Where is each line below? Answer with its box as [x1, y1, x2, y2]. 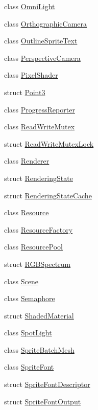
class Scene [4, 276, 39, 286]
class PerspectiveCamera [4, 52, 81, 63]
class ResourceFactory [4, 224, 73, 235]
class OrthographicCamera [4, 18, 87, 29]
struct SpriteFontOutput [4, 396, 81, 406]
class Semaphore [4, 293, 55, 304]
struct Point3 [4, 86, 45, 97]
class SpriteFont [4, 361, 54, 372]
